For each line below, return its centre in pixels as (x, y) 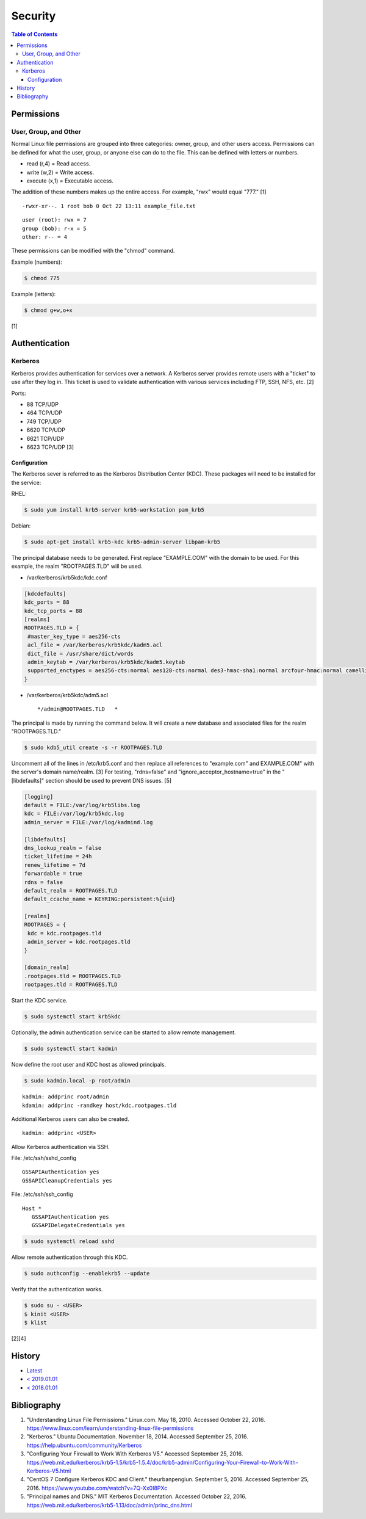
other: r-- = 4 (45, 237)
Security (34, 16)
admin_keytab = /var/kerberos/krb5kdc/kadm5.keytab (106, 662)
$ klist (35, 1323)
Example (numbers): (37, 262)
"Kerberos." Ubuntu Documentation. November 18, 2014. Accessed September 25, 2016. (137, 1437)
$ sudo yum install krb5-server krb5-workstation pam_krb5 (114, 510)
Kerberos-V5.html (49, 1471)
